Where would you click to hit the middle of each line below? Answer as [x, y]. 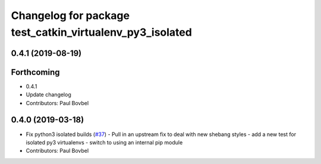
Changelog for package [70, 15]
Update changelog [48, 94]
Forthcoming [35, 72]
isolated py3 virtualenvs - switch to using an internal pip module [104, 142]
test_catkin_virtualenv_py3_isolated [102, 32]
